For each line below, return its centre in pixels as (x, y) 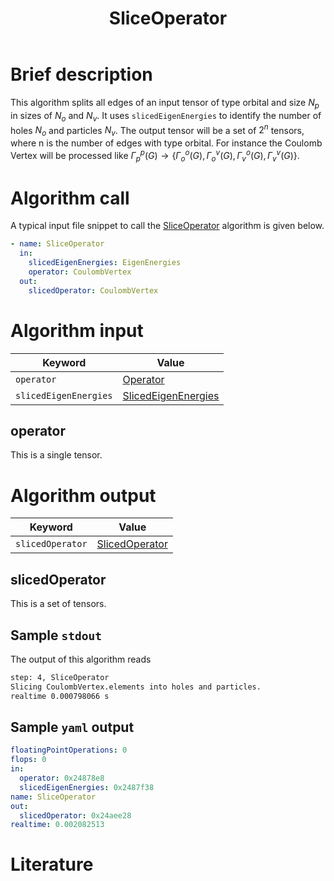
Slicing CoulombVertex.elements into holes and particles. (136, 687)
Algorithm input (77, 330)
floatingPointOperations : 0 (69, 750)
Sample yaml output (72, 727)
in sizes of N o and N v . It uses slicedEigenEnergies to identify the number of (166, 116)
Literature (52, 864)
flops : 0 (28, 760)
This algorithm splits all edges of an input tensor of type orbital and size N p (165, 103)
